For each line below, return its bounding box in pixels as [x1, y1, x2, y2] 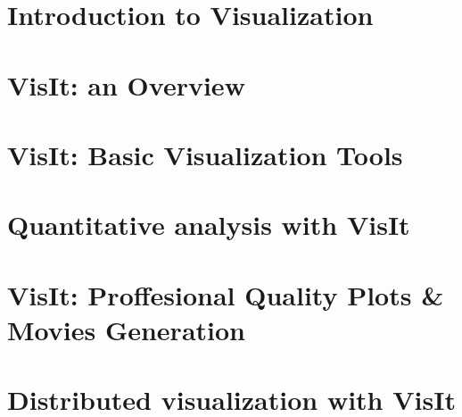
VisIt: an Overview [7, 66, 245, 103]
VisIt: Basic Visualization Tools [7, 136, 403, 172]
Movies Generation [7, 311, 245, 347]
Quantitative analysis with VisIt [7, 206, 410, 243]
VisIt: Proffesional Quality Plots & [7, 276, 444, 313]
